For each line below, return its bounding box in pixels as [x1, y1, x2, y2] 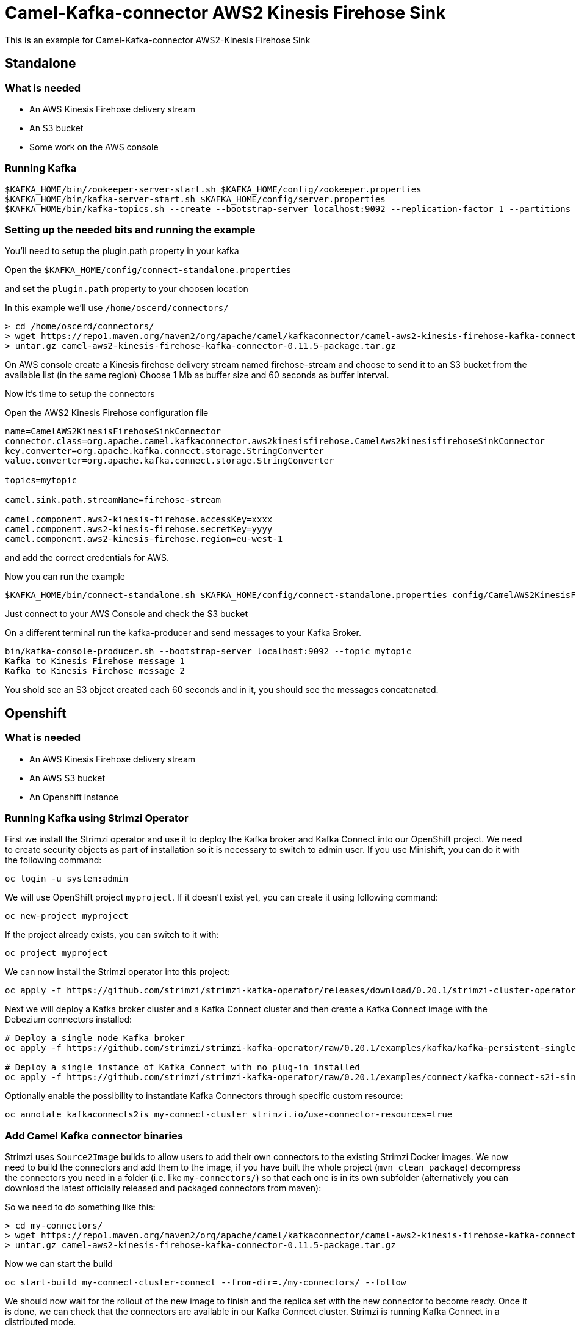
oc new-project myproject [5, 911, 129, 921]
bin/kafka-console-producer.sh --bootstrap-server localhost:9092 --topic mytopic [5, 646, 411, 657]
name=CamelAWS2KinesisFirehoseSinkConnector [5, 426, 221, 437]
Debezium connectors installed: [5, 1014, 132, 1025]
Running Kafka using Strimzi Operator [5, 812, 189, 825]
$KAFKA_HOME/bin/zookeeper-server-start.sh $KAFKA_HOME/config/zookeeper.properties [5, 184, 422, 194]
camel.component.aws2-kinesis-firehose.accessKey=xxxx [5, 514, 273, 525]
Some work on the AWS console [29, 141, 159, 152]
